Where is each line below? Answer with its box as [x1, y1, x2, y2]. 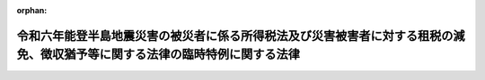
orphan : [16, 5, 48, 15]
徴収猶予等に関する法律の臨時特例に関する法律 [40, 47, 300, 62]
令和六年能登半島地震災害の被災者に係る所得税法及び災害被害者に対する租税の [16, 28, 454, 44]
